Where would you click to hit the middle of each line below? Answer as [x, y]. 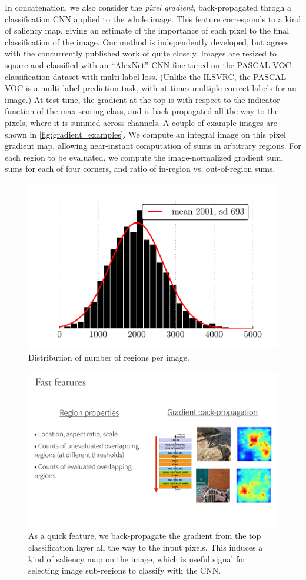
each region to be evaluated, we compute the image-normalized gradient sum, [144, 157]
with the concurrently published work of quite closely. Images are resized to [141, 53]
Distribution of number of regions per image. [109, 357]
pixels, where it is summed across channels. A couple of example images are [141, 122]
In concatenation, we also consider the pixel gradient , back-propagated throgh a [148, 7]
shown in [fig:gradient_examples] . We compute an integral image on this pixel [145, 134]
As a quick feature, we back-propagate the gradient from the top [145, 536]
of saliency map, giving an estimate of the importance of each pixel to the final [147, 30]
